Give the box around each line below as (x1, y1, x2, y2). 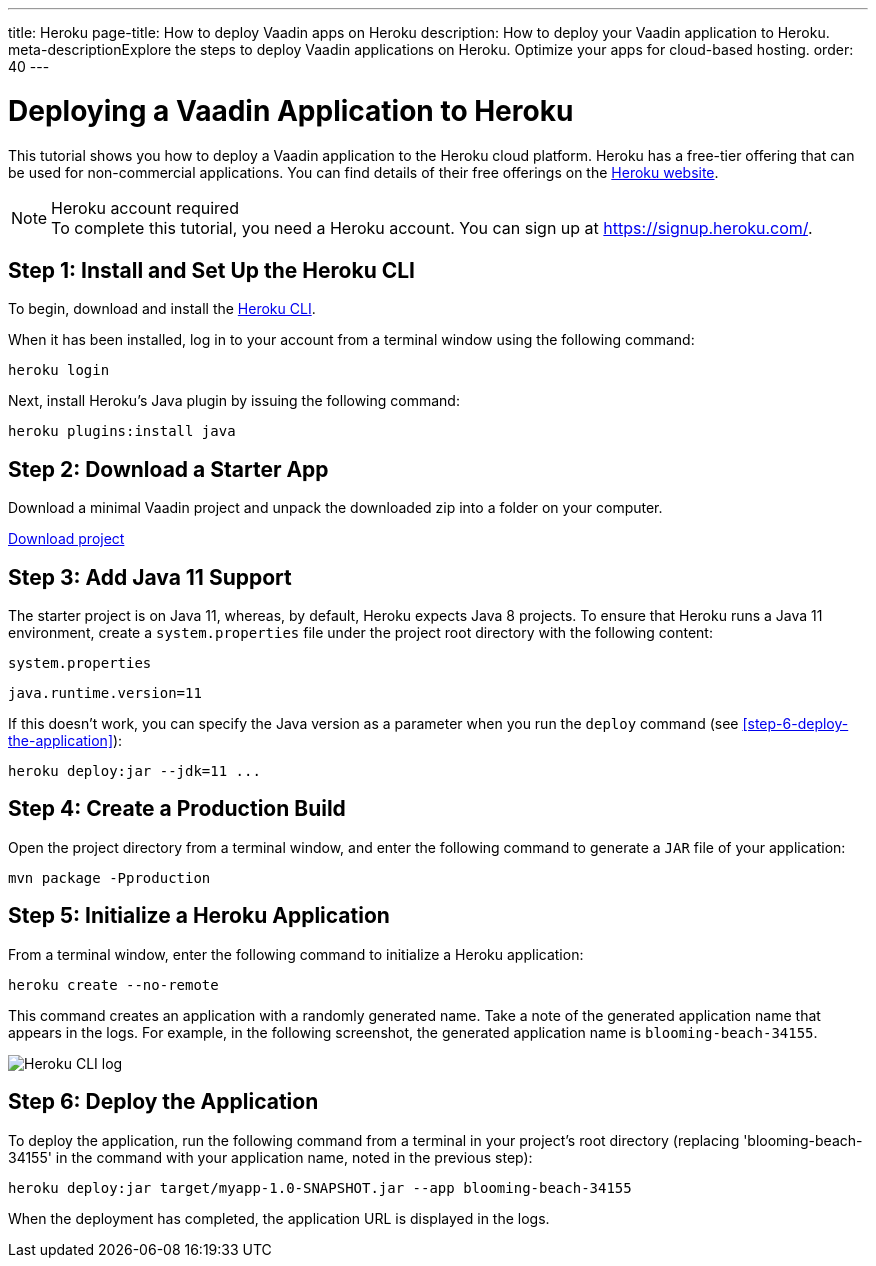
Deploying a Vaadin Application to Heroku (8, 93, 574, 128)
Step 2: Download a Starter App (8, 456, 329, 482)
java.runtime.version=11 (8, 685, 202, 702)
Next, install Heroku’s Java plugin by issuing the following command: (8, 392, 460, 410)
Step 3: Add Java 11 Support (8, 564, 292, 590)
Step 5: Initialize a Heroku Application (8, 903, 390, 929)
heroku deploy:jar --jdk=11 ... (8, 763, 261, 780)
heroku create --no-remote (8, 976, 219, 993)
